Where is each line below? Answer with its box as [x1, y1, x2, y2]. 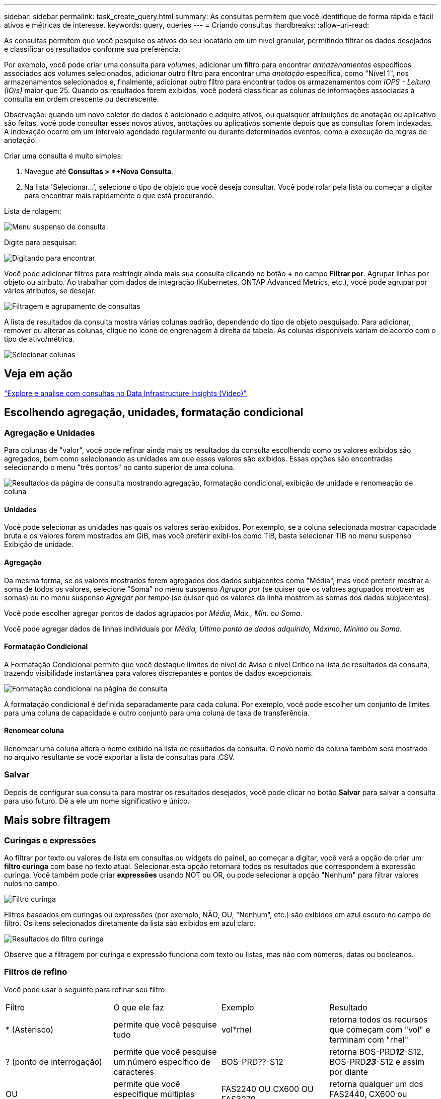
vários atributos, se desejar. [4, 286, 96, 295]
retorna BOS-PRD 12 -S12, [329, 1046, 424, 1057]
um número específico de [113, 1056, 210, 1067]
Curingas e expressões [4, 835, 96, 845]
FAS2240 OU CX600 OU [222, 1083, 314, 1094]
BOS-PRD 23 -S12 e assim [329, 1056, 425, 1067]
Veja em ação [4, 367, 73, 380]
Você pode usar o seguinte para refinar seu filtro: [4, 985, 167, 994]
